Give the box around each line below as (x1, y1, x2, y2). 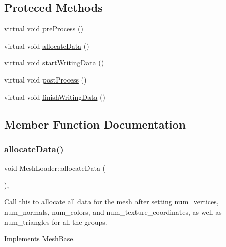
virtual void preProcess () (4, 23, 83, 34)
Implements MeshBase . (4, 233, 75, 244)
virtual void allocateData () (4, 40, 89, 51)
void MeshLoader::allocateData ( (4, 162, 106, 173)
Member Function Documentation (4, 116, 186, 132)
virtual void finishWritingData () (4, 91, 105, 102)
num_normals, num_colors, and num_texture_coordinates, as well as (4, 206, 222, 217)
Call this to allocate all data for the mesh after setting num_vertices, (4, 196, 219, 207)
